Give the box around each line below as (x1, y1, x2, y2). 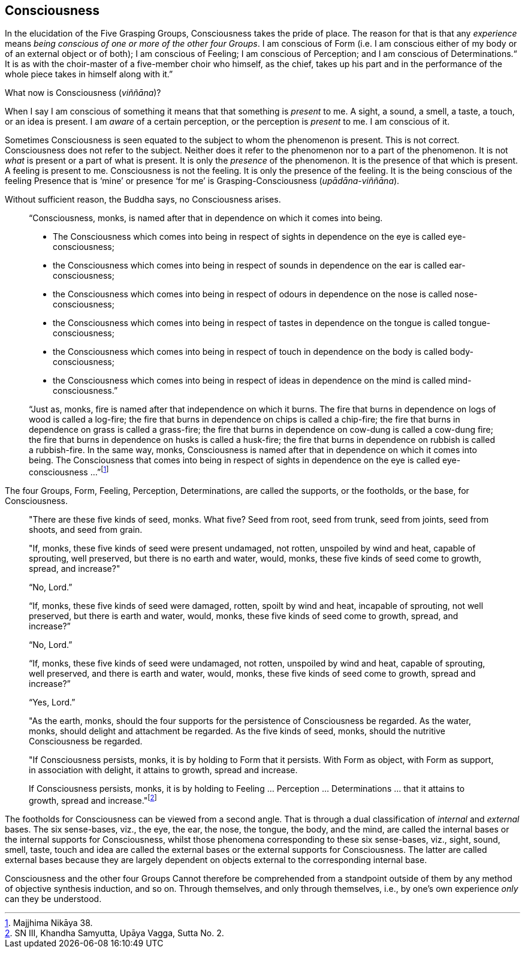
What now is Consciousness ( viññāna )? (5, 88, 161, 98)
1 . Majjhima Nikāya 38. (5, 917, 93, 928)
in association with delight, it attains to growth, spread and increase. (29, 765, 298, 776)
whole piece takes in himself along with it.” (5, 69, 173, 80)
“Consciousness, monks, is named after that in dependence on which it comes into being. (29, 213, 383, 224)
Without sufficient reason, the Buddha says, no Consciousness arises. (5, 194, 281, 205)
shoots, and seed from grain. (29, 524, 143, 535)
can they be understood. (5, 893, 102, 904)
